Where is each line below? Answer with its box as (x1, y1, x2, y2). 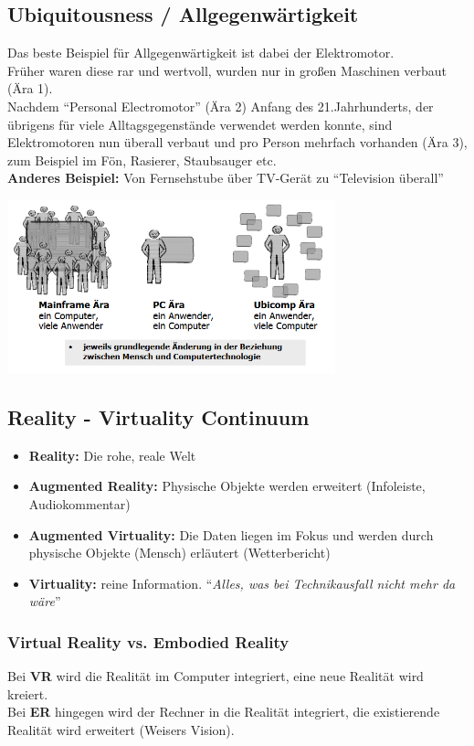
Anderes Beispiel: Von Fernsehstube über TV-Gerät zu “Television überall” (7, 168, 444, 187)
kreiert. (7, 684, 48, 703)
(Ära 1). (7, 79, 53, 98)
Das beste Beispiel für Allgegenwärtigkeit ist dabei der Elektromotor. (7, 43, 395, 62)
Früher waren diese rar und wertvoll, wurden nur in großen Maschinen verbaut (7, 60, 448, 80)
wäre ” (28, 591, 61, 611)
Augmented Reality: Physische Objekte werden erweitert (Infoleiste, (28, 476, 426, 496)
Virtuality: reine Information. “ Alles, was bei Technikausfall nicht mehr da (28, 573, 456, 592)
